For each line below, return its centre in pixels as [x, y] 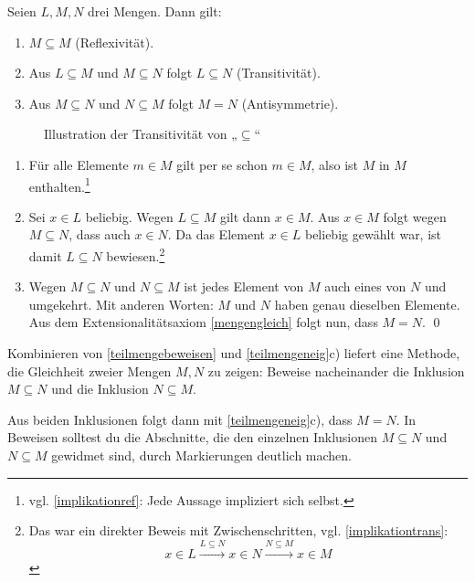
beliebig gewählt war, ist [373, 234]
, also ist [334, 164]
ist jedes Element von [244, 286]
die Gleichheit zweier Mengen [90, 370]
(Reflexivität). [115, 42]
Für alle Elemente [79, 164]
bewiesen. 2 [136, 254]
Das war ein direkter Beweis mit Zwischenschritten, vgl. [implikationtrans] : [238, 530]
